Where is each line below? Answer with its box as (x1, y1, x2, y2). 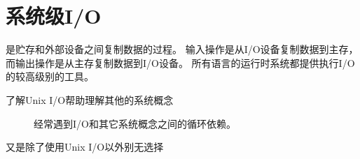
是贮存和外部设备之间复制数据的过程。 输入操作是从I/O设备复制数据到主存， (6, 42, 359, 56)
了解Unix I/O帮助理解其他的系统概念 (6, 92, 174, 107)
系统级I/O (6, 1, 102, 30)
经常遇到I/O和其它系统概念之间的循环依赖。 (34, 116, 236, 130)
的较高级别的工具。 (6, 69, 94, 84)
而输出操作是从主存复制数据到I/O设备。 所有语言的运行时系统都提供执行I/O (6, 55, 355, 70)
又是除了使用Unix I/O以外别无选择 (6, 139, 164, 154)
